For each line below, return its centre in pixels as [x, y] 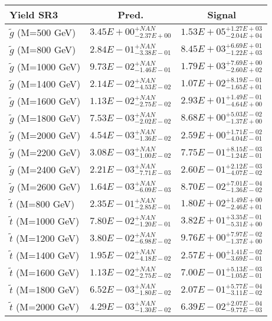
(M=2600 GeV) [49, 187]
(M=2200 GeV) [49, 152]
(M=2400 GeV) [49, 169]
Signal [222, 14]
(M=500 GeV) [46, 32]
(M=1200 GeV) [48, 238]
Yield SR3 [34, 14]
